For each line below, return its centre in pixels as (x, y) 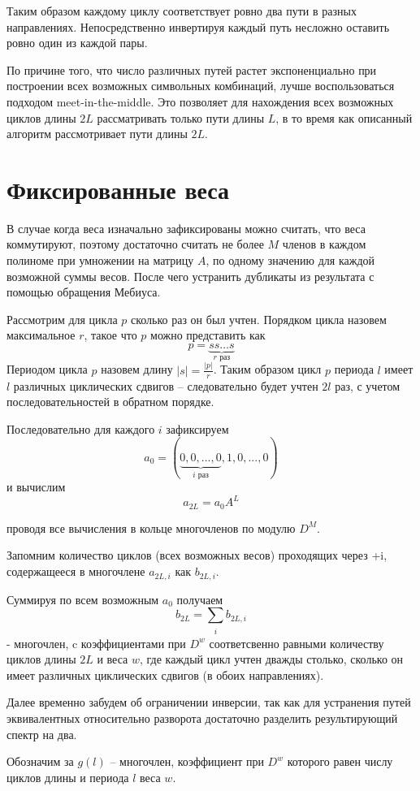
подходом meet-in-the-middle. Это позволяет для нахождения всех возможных (200, 101)
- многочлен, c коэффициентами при (96, 643)
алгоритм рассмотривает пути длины (97, 134)
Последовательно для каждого (81, 428)
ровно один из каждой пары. (77, 43)
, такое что (110, 335)
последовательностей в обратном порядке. (110, 402)
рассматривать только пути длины (181, 117)
